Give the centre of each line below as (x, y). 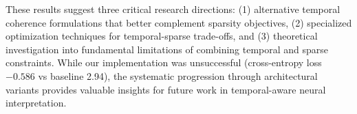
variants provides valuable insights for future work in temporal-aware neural (166, 89)
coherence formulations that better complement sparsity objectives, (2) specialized (179, 22)
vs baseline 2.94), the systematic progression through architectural (178, 75)
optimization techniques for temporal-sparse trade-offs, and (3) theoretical (162, 36)
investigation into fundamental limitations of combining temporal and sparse (167, 49)
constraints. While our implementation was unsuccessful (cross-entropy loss (164, 62)
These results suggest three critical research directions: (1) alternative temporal (173, 9)
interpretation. (36, 103)
